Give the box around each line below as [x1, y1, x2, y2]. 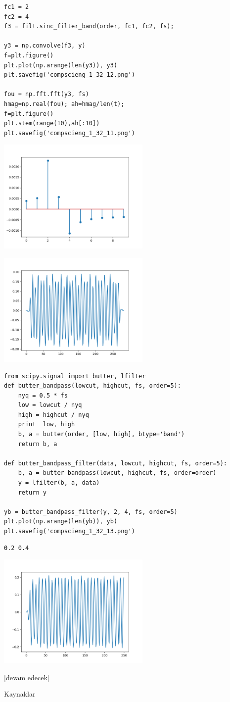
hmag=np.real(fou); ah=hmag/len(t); [4, 100, 125, 107]
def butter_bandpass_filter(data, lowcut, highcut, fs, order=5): [4, 459, 228, 467]
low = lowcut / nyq [18, 401, 82, 409]
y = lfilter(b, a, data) [18, 479, 100, 487]
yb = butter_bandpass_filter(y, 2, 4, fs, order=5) [4, 508, 178, 515]
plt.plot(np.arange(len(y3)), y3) [4, 61, 118, 69]
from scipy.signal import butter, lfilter [4, 372, 146, 380]
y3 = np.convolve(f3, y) [4, 42, 86, 50]
